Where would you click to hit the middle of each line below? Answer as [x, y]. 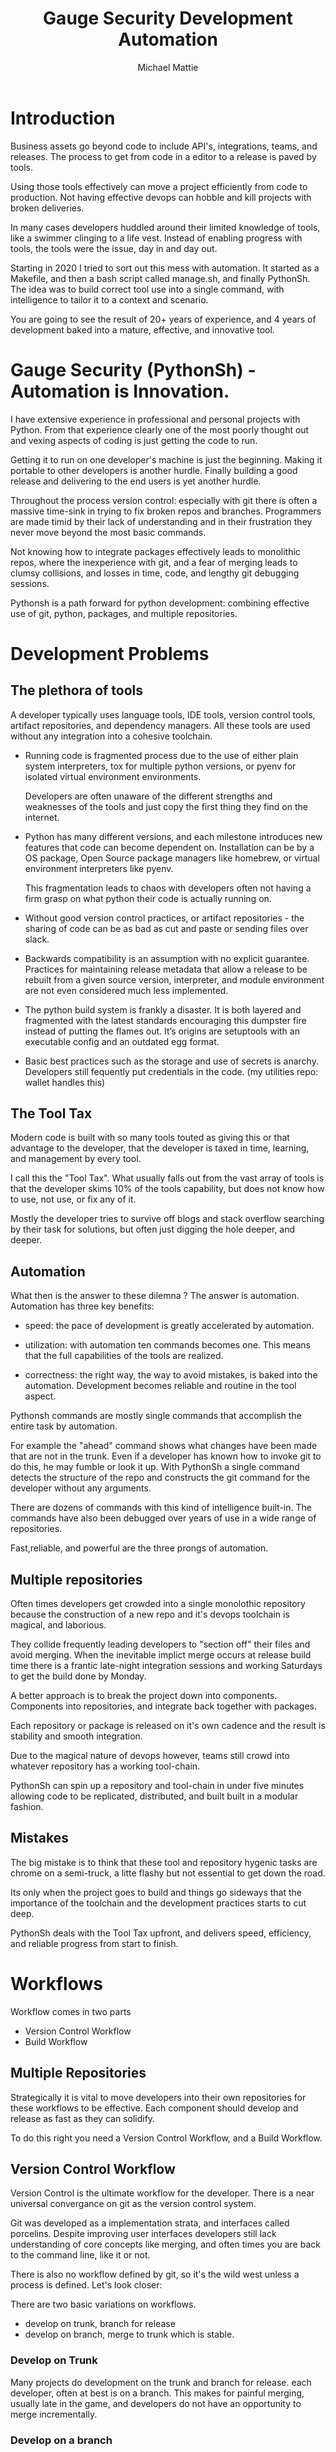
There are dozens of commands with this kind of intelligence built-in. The [161, 1508]
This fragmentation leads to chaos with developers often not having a [168, 888]
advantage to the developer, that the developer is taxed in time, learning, [160, 1148]
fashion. [27, 1807]
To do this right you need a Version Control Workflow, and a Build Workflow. [166, 2138]
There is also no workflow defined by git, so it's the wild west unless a [155, 2274]
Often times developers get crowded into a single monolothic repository [158, 1604]
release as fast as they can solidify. [83, 2118]
